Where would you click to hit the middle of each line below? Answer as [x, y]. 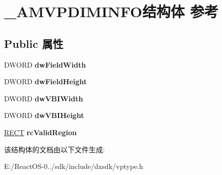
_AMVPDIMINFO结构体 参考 [111, 11]
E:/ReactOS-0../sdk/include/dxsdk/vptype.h [74, 166]
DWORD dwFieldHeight [46, 81]
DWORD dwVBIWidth [44, 98]
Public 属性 [34, 43]
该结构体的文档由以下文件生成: [54, 149]
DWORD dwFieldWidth [45, 64]
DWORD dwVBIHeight [44, 115]
